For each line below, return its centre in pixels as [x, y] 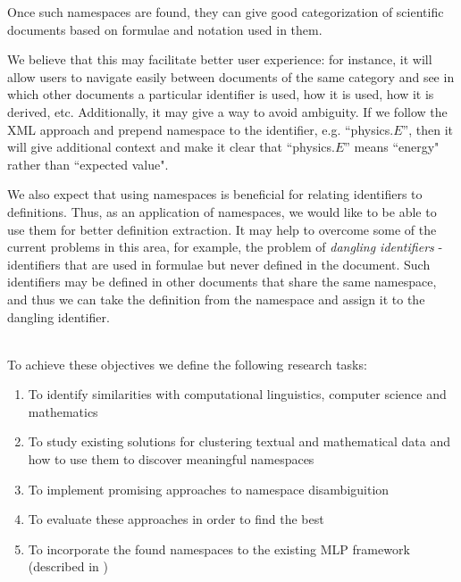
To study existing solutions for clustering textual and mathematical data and [239, 441]
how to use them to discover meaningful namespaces [171, 459]
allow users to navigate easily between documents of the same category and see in [231, 76]
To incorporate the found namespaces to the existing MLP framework [219, 549]
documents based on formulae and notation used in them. [165, 29]
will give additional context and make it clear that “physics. [171, 147]
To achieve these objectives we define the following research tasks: [187, 364]
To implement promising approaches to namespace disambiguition [209, 489]
